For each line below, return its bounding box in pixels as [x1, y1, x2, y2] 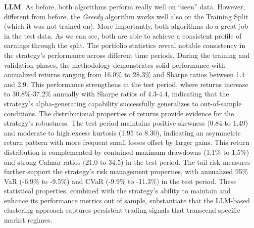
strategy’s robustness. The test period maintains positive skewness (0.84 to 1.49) [4, 118, 248, 128]
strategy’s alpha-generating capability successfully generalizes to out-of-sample [4, 98, 242, 108]
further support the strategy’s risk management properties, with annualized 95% [4, 166, 248, 177]
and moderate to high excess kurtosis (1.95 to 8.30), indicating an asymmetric [4, 127, 241, 137]
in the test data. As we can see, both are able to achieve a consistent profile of [4, 30, 242, 41]
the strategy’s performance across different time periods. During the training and [4, 49, 250, 60]
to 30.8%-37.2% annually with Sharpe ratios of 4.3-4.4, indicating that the [4, 89, 229, 99]
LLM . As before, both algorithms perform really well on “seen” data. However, [4, 1, 245, 11]
